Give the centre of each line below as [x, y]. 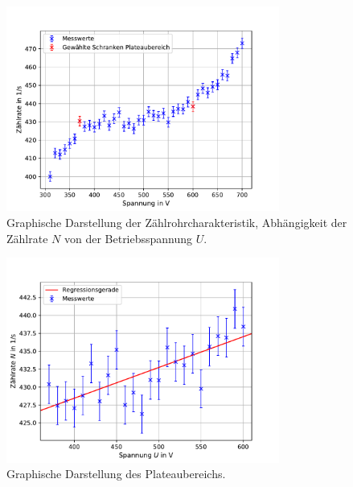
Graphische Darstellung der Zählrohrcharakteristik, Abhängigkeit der [177, 222]
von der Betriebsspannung [128, 238]
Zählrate [27, 238]
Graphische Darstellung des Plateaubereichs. [116, 474]
